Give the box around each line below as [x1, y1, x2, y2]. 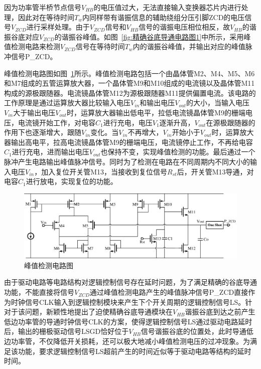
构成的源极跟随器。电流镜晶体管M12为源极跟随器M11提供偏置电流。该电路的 [4, 87, 256, 98]
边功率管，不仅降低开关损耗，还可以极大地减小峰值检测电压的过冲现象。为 [4, 336, 250, 346]
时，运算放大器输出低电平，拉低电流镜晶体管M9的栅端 [67, 107, 245, 117]
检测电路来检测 [11, 41, 60, 52]
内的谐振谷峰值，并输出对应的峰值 [133, 41, 245, 52]
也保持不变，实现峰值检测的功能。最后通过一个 [100, 146, 255, 157]
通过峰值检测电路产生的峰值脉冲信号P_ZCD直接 [89, 287, 248, 297]
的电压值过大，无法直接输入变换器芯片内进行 [93, 2, 241, 12]
